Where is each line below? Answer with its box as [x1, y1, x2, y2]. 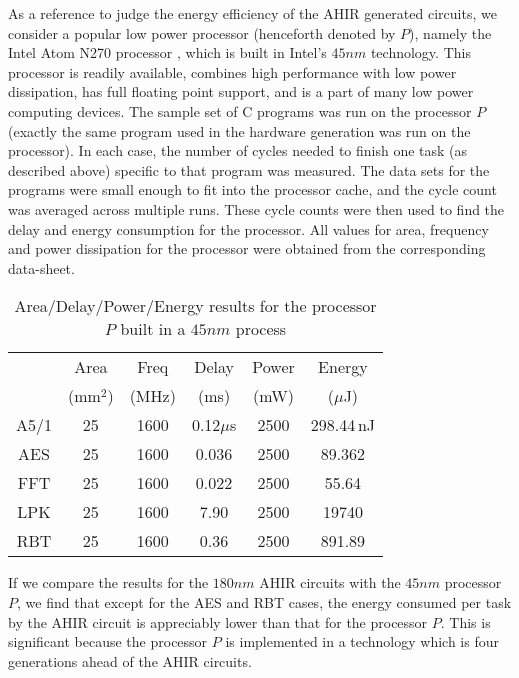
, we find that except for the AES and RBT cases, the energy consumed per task [17, 591, 512, 612]
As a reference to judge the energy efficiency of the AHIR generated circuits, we [8, 3, 497, 23]
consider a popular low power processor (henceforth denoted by [8, 22, 396, 43]
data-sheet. [8, 257, 75, 278]
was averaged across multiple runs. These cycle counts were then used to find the [8, 198, 505, 219]
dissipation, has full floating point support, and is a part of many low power [8, 81, 474, 102]
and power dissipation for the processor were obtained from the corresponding [8, 238, 486, 259]
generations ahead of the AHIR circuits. [8, 650, 252, 671]
